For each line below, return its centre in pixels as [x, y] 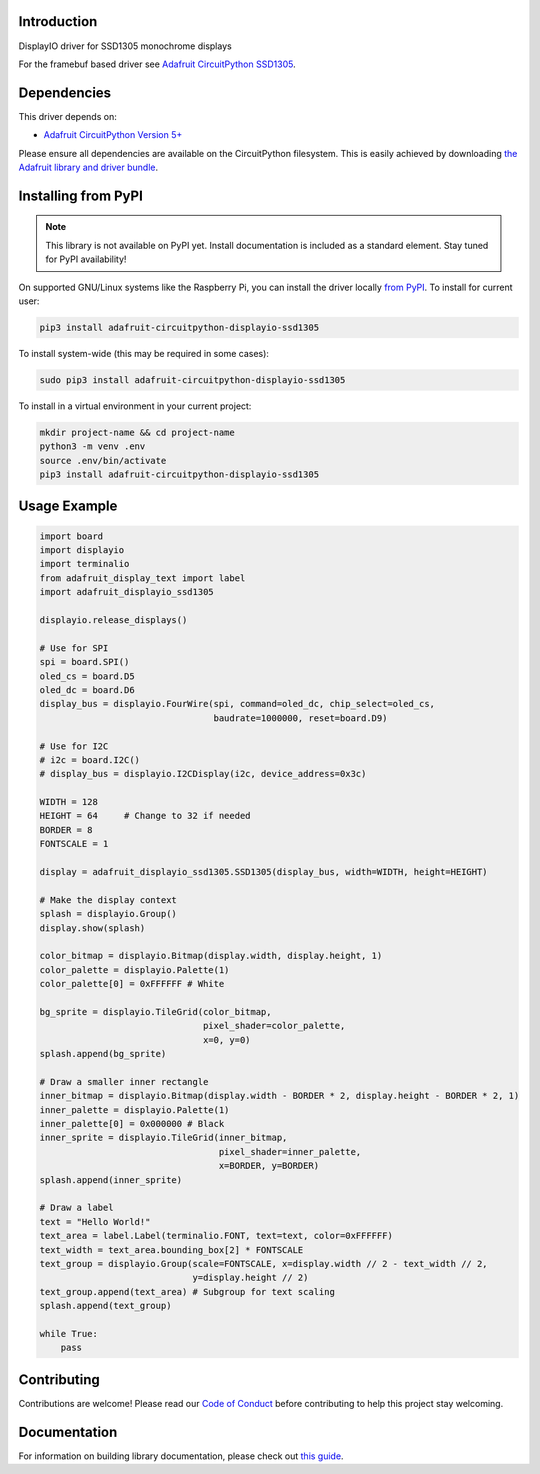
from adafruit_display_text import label [142, 578]
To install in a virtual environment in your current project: [135, 406]
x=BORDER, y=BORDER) [269, 1166]
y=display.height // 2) [250, 1278]
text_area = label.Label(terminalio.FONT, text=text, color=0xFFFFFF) [216, 1236]
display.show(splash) [92, 928]
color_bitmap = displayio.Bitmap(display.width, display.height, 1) [211, 956]
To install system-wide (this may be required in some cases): [144, 353]
